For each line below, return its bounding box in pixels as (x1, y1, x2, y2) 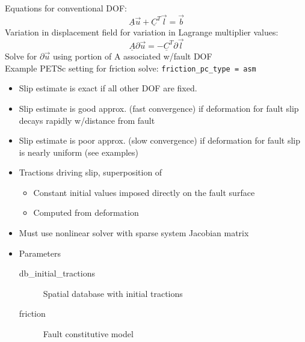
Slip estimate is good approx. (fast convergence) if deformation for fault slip (19, 102, 299, 114)
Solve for (5, 50, 37, 63)
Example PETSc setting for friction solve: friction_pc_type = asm (5, 61, 256, 74)
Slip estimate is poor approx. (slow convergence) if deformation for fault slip (19, 134, 300, 147)
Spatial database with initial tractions (43, 287, 183, 299)
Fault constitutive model (43, 328, 134, 340)
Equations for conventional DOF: (5, 2, 127, 14)
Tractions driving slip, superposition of (19, 166, 162, 179)
